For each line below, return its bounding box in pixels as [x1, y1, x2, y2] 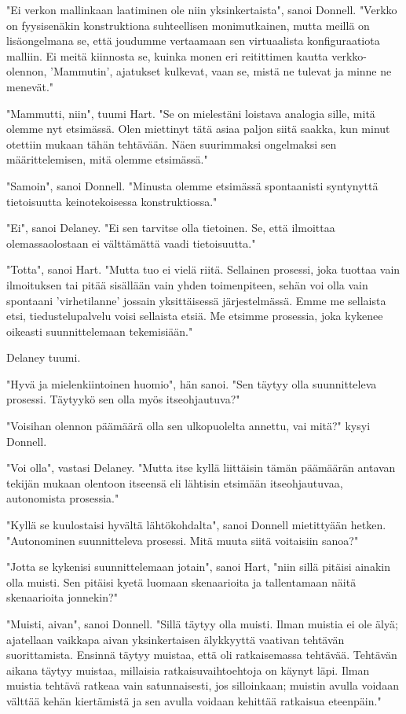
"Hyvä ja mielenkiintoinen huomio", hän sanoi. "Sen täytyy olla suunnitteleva [6, 375, 377, 392]
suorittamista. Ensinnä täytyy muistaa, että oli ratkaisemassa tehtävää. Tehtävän [6, 646, 397, 663]
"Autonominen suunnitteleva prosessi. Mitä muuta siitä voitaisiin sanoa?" [6, 532, 359, 548]
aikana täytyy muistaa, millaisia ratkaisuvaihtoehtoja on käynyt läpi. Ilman [6, 661, 370, 678]
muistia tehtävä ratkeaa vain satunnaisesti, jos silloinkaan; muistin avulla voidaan [6, 677, 399, 694]
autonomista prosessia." [6, 490, 119, 506]
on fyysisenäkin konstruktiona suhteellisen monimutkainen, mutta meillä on [6, 17, 370, 33]
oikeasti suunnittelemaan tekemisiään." [6, 322, 193, 339]
